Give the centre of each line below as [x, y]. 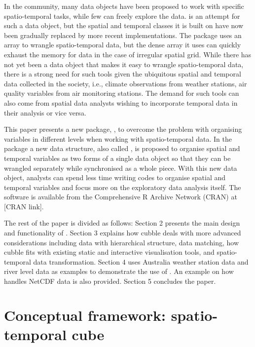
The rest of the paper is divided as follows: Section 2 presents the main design [122, 223]
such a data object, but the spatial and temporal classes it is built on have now [124, 25]
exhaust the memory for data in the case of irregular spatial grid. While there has [128, 54]
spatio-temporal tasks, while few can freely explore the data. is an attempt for [122, 16]
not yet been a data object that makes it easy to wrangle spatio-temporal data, [124, 64]
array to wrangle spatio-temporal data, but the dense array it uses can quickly [123, 45]
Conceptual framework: [85, 315]
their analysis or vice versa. [45, 112]
